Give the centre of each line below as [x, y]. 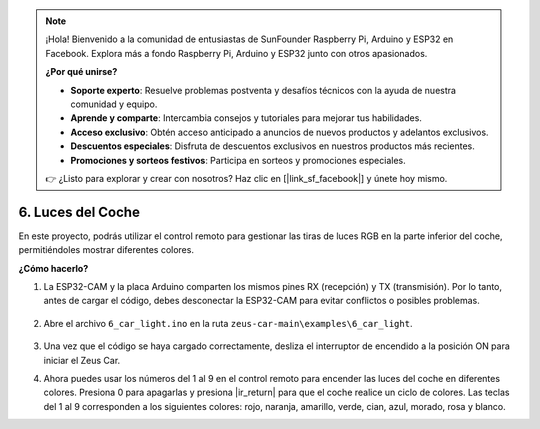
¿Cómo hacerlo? [53, 268]
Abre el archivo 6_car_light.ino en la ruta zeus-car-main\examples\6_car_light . [228, 323]
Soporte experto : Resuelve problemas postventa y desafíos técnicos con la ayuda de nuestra [263, 90]
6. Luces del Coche [79, 211]
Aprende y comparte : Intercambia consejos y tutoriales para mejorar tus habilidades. [246, 118]
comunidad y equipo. [114, 104]
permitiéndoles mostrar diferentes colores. [106, 250]
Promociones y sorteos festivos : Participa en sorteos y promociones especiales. [238, 160]
